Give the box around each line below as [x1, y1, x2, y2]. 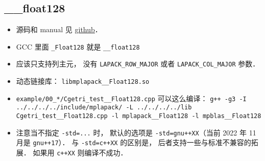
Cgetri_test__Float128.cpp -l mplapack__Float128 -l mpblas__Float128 [16, 112, 261, 120]
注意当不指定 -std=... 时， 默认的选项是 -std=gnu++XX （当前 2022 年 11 [16, 127, 256, 137]
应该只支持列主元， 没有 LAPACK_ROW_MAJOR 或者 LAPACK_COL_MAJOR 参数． [16, 58, 260, 69]
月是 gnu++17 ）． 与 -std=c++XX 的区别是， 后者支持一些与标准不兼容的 [16, 137, 251, 148]
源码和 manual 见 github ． [16, 24, 102, 35]
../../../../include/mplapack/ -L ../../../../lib [16, 104, 192, 111]
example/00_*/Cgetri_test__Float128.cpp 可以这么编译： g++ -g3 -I [16, 93, 247, 103]
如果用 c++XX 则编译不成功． [33, 147, 128, 158]
